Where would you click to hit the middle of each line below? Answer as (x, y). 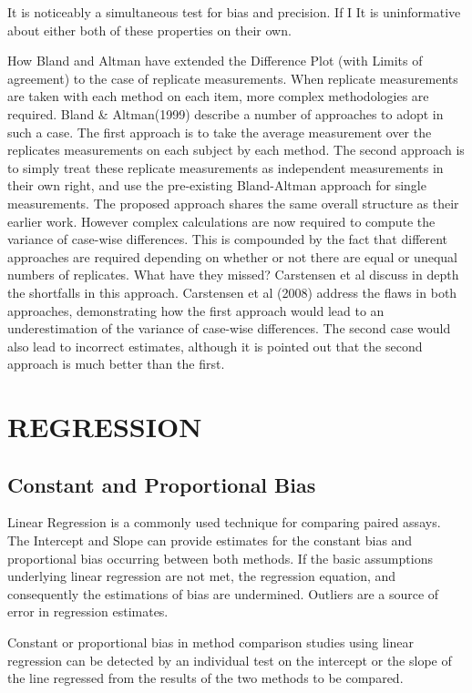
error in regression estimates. (88, 611)
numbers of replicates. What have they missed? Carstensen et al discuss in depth (233, 275)
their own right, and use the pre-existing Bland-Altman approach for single (217, 185)
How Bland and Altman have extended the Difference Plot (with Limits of (215, 61)
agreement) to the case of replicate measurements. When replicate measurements (233, 78)
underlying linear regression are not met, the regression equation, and (202, 576)
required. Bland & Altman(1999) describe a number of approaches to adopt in (226, 113)
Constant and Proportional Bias (162, 484)
